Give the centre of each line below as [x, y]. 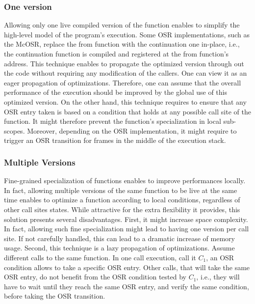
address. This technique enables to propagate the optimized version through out [124, 63]
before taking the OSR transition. [55, 296]
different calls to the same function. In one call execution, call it [100, 257]
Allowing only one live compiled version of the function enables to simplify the [122, 25]
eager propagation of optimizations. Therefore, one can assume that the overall [123, 82]
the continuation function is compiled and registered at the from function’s [116, 54]
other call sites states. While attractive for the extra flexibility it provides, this [122, 209]
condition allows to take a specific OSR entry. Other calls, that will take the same [127, 267]
